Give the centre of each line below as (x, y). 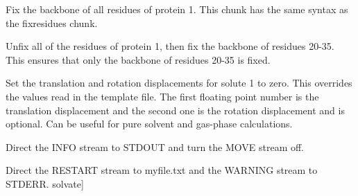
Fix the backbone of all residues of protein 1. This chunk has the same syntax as (177, 9)
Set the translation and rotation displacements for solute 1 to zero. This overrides (179, 83)
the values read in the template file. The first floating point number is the (162, 96)
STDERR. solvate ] (45, 183)
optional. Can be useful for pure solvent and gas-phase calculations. (149, 124)
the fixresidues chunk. (52, 23)
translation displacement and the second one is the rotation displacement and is (175, 110)
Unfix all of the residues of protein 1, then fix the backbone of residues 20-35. (170, 46)
